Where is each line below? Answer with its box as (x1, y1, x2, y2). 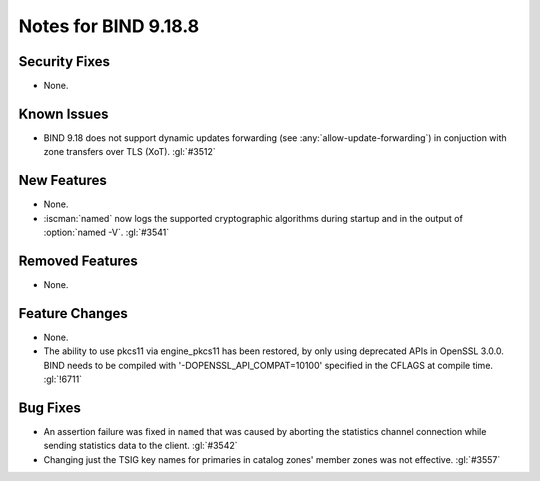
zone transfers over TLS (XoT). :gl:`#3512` (43, 146, 216, 158)
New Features (18, 172, 107, 189)
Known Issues (18, 105, 109, 122)
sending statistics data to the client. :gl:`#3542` (43, 440, 238, 452)
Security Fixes (18, 53, 110, 70)
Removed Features (18, 252, 139, 269)
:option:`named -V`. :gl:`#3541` (43, 226, 170, 239)
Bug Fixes (18, 399, 82, 416)
